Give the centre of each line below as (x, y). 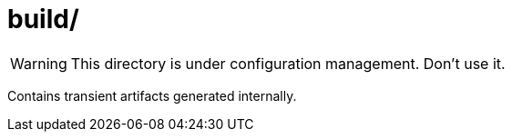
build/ (43, 19)
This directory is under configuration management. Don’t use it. (288, 63)
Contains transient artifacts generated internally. (152, 95)
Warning (39, 63)
